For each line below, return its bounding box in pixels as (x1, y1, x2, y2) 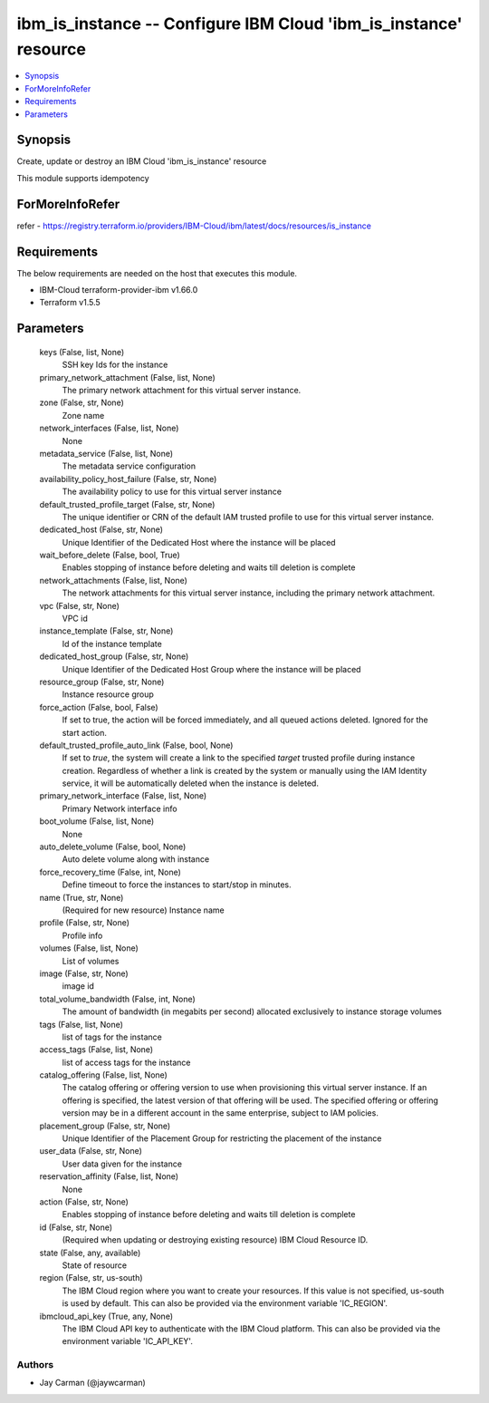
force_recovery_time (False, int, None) (39, 866, 181, 877)
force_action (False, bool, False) (39, 701, 158, 712)
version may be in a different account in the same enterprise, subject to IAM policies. (62, 1108, 379, 1118)
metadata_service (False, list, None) (39, 448, 174, 459)
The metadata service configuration (62, 460, 197, 471)
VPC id (62, 613, 88, 624)
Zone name (62, 410, 105, 421)
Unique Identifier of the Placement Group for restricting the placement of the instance (62, 1133, 382, 1144)
